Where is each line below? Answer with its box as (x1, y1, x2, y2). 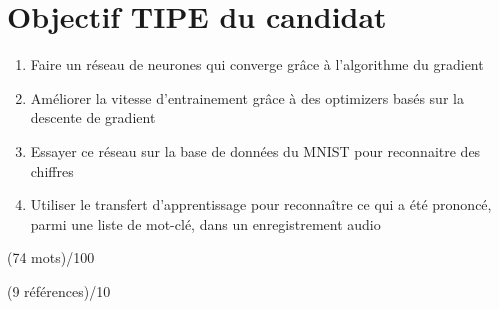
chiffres (30, 160, 74, 181)
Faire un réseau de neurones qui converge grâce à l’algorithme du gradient (30, 54, 484, 75)
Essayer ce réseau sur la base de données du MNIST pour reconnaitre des (30, 140, 481, 161)
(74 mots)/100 (7, 247, 95, 268)
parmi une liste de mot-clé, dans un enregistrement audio (30, 213, 381, 234)
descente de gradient (30, 107, 156, 128)
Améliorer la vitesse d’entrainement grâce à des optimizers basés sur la (30, 87, 464, 108)
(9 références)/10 (7, 280, 111, 301)
